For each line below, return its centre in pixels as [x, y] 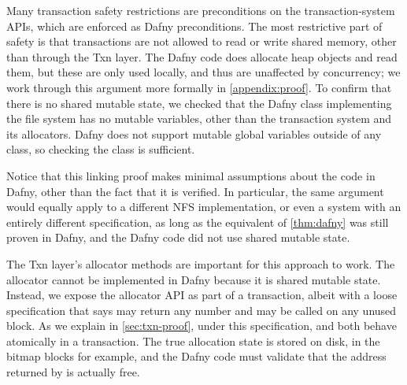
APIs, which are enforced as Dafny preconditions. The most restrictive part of [194, 26]
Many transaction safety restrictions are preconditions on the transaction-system [201, 10]
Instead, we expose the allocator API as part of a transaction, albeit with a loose [202, 295]
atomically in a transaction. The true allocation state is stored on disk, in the [193, 341]
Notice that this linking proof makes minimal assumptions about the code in [191, 175]
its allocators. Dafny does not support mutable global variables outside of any [194, 133]
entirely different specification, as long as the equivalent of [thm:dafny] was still [198, 222]
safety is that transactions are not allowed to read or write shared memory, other [202, 41]
